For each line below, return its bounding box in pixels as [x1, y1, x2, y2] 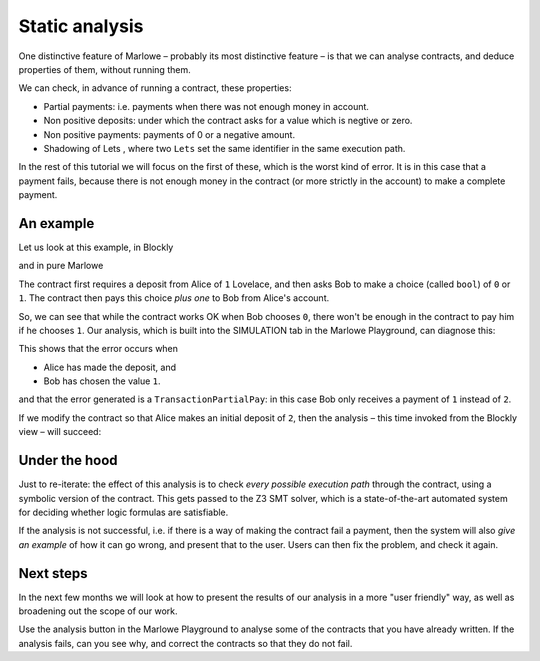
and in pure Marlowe [18, 260, 104, 272]
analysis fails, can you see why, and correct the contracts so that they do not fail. [18, 637, 353, 649]
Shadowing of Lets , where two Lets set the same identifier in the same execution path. [43, 142, 406, 154]
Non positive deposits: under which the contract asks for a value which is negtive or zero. [43, 115, 413, 127]
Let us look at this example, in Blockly [18, 241, 174, 253]
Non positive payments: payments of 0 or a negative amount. [43, 128, 295, 140]
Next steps [18, 565, 88, 582]
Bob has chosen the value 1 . [43, 375, 161, 387]
